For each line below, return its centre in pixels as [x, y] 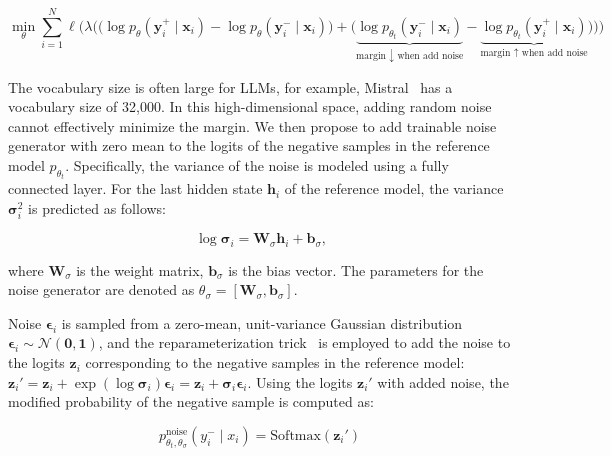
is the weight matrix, [140, 269]
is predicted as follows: [97, 208]
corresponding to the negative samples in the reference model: [275, 362]
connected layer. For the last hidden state [135, 188]
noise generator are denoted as [101, 289]
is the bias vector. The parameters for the [356, 269]
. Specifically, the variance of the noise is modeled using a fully [257, 165]
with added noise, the [443, 381]
